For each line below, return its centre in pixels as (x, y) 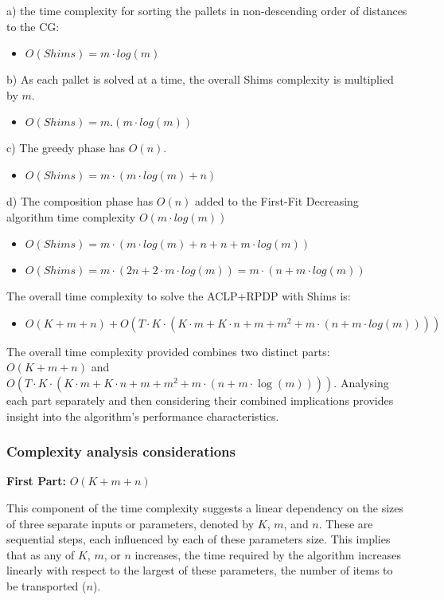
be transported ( (47, 585)
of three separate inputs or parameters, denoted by (130, 523)
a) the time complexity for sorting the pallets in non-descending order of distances (207, 10)
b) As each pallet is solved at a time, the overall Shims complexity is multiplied (200, 79)
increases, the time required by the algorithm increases (268, 554)
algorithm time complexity (71, 216)
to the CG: (33, 26)
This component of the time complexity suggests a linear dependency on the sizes (205, 507)
